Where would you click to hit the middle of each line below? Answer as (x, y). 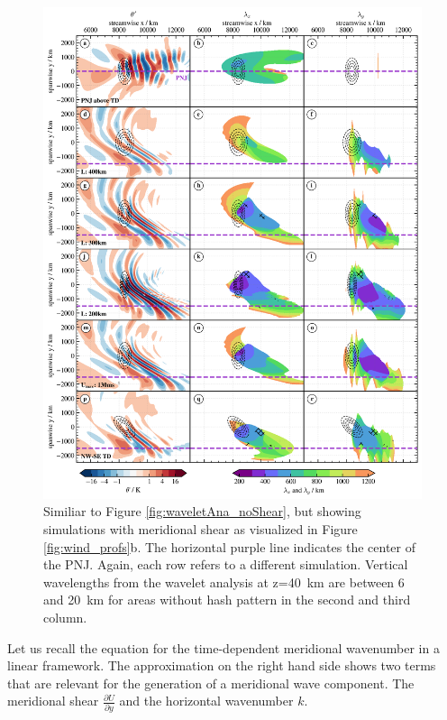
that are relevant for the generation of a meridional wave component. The (211, 683)
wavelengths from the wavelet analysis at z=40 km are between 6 (224, 582)
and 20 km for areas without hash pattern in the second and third (227, 600)
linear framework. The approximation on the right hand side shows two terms (222, 665)
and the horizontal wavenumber (206, 701)
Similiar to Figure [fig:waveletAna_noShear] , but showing (202, 511)
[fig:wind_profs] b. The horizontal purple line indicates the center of (229, 546)
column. (65, 617)
